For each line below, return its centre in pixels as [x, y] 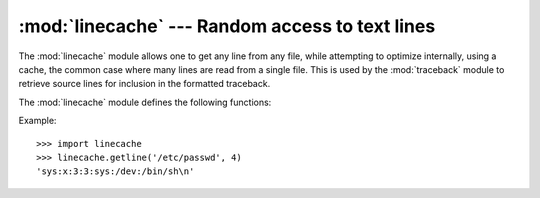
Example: [37, 121]
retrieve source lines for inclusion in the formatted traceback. [144, 84]
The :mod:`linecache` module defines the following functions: [145, 102]
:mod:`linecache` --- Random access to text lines [227, 26]
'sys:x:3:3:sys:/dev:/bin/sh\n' [115, 171]
